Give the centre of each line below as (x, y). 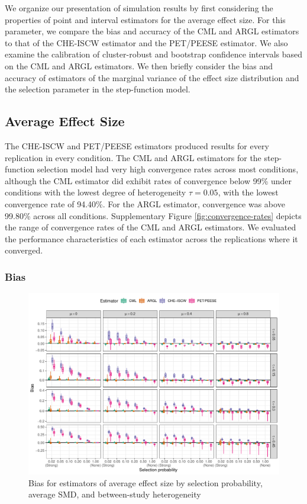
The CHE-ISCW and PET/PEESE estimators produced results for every (137, 145)
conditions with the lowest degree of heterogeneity (96, 192)
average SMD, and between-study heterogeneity (115, 494)
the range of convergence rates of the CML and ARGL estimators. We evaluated (151, 227)
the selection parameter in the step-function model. (98, 89)
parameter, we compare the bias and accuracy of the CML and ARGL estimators (152, 31)
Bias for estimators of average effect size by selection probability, (146, 482)
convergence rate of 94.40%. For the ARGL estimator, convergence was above (145, 203)
